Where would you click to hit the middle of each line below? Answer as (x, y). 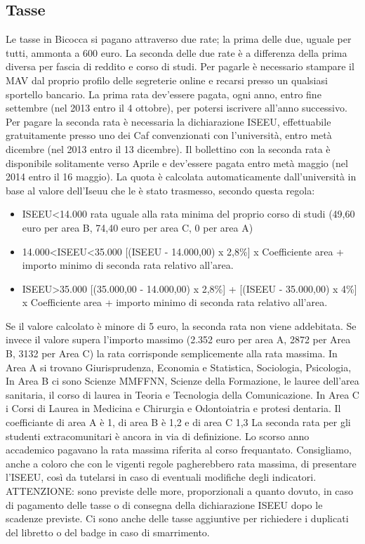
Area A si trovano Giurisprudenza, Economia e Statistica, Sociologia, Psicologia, (179, 367)
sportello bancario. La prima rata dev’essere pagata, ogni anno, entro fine (164, 94)
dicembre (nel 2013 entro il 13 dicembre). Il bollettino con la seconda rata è (168, 148)
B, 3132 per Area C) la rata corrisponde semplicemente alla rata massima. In (172, 353)
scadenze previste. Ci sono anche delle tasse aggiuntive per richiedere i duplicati (177, 518)
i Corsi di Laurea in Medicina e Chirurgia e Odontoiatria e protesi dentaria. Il (173, 408)
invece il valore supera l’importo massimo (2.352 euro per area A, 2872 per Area (178, 339)
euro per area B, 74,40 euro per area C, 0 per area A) (138, 227)
